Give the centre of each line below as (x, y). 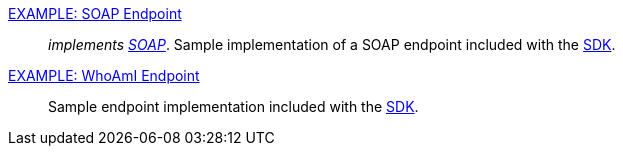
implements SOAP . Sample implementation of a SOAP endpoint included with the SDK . (332, 44)
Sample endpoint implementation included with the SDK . (233, 106)
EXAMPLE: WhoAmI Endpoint (104, 75)
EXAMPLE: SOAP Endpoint (95, 13)
